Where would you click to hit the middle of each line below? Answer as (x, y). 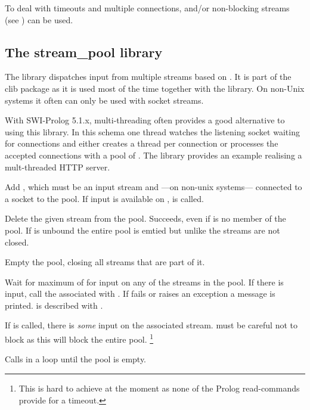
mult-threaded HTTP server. (58, 167)
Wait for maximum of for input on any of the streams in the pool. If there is (144, 282)
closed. (17, 242)
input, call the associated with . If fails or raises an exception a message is (140, 293)
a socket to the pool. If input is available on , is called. (104, 198)
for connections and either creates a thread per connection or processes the (142, 143)
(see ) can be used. (39, 19)
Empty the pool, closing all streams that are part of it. (105, 262)
